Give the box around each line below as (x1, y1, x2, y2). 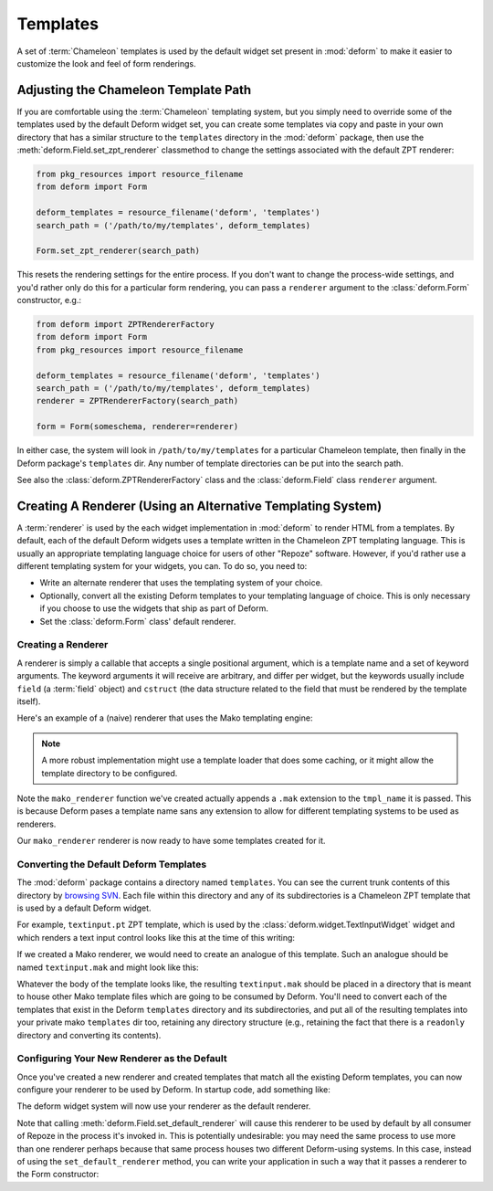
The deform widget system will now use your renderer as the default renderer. (16, 1101, 311, 1112)
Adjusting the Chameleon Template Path (16, 82, 252, 98)
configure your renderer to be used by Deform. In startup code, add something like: (16, 1084, 330, 1095)
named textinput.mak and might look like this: (16, 962, 199, 973)
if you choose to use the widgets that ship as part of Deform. (39, 603, 269, 614)
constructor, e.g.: (16, 295, 82, 306)
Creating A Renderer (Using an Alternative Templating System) (16, 498, 383, 513)
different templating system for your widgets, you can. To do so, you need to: (16, 561, 308, 572)
